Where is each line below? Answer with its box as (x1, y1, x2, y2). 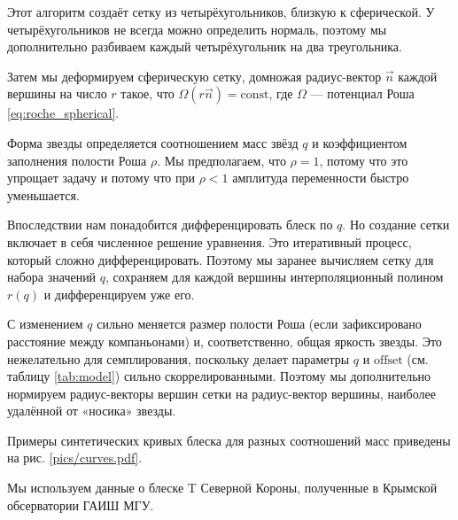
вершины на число (7, 84, 107, 103)
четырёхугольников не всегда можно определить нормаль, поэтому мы (7, 19, 387, 38)
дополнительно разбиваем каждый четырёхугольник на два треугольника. (7, 37, 402, 56)
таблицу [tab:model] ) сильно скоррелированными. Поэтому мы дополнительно (7, 367, 431, 385)
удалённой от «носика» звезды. (7, 401, 176, 420)
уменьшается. (7, 185, 80, 204)
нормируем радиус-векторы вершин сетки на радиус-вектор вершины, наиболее (7, 384, 436, 402)
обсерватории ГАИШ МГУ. (7, 495, 154, 514)
